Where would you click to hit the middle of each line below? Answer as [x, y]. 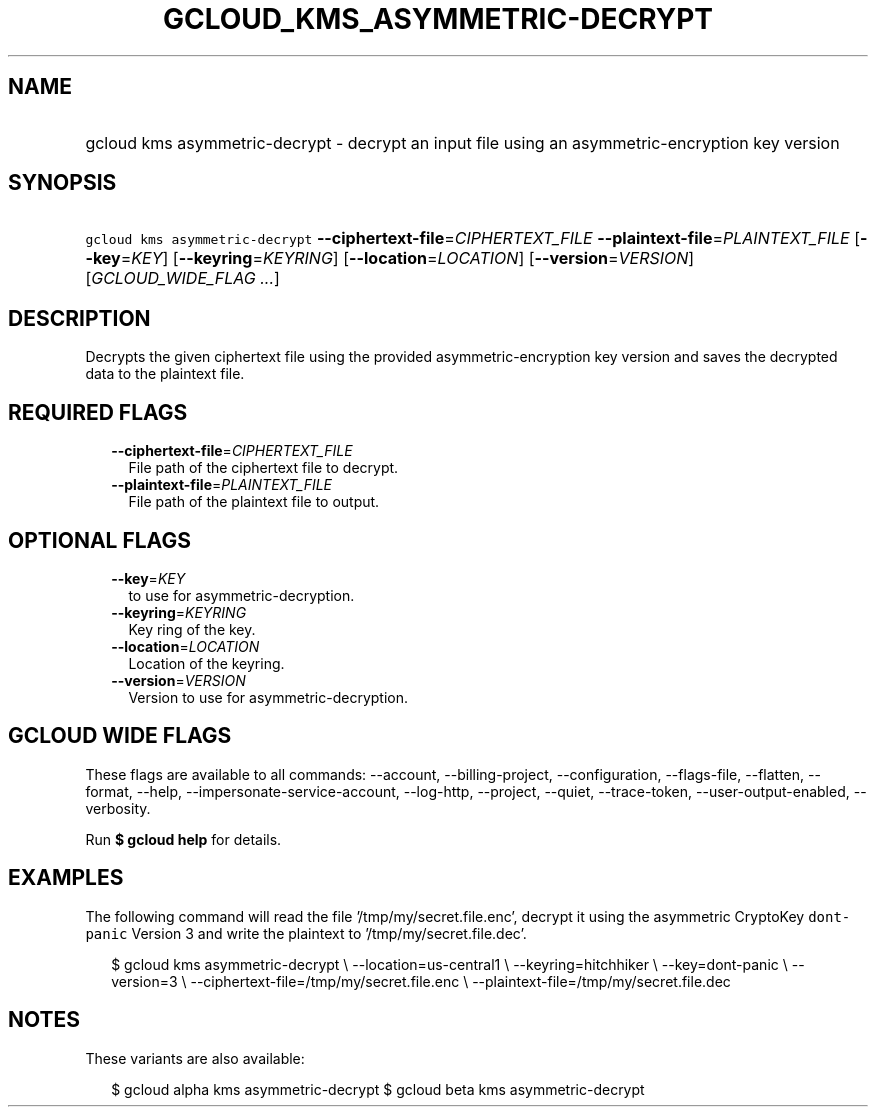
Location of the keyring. [206, 663]
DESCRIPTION [79, 318]
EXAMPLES [66, 878]
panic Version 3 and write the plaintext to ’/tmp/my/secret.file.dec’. [306, 933]
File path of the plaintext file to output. [254, 502]
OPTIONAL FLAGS [99, 540]
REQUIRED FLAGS [98, 412]
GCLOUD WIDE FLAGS [120, 736]
